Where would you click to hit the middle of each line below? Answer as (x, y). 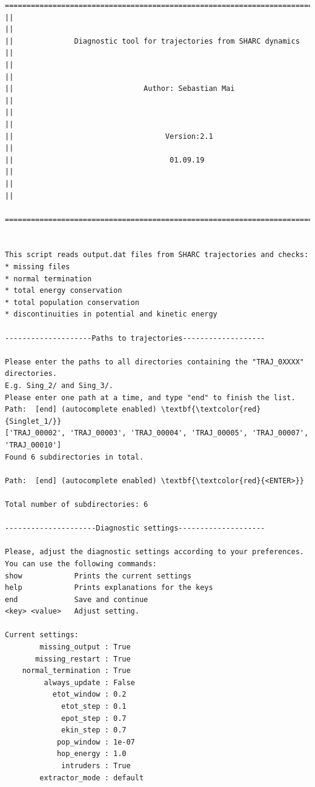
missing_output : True (85, 647)
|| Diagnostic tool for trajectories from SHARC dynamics (152, 41)
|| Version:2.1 (109, 136)
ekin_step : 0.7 (94, 730)
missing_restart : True (83, 659)
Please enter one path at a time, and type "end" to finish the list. (150, 397)
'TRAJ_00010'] (33, 445)
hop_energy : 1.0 (91, 754)
